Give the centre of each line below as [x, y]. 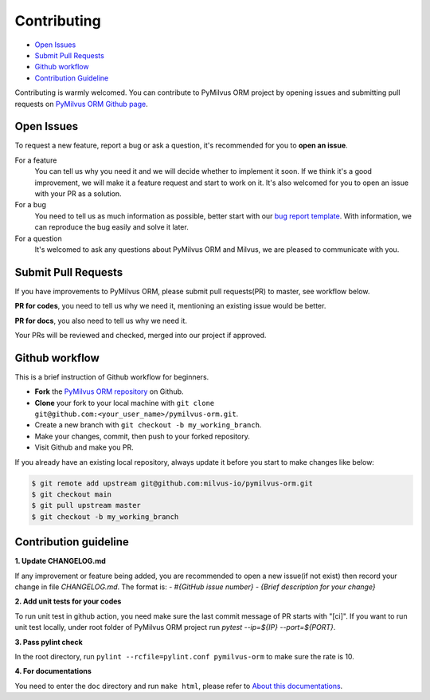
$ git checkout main [71, 495]
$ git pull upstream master [86, 505]
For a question [39, 238]
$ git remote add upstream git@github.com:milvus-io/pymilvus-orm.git [172, 483]
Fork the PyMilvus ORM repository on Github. [109, 391]
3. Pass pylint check [49, 642]
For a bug [31, 205]
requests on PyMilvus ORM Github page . [81, 104]
